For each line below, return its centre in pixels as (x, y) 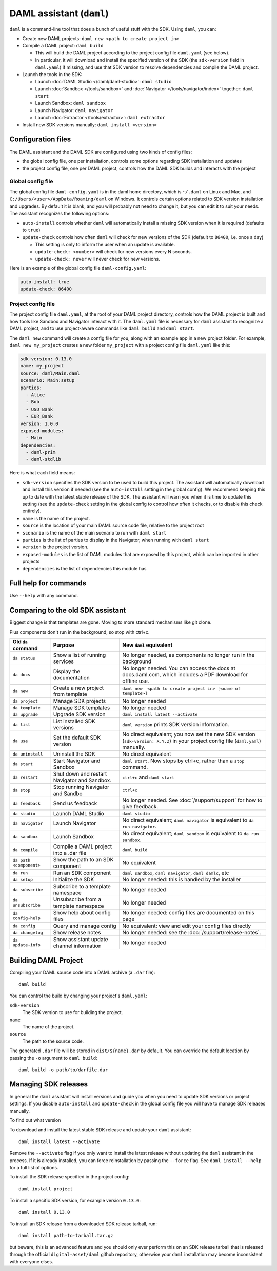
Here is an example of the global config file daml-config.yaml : (78, 268)
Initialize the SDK (74, 880)
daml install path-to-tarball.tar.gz (66, 1236)
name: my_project (42, 366)
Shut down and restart (80, 774)
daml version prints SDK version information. (176, 725)
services (63, 661)
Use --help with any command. (44, 596)
